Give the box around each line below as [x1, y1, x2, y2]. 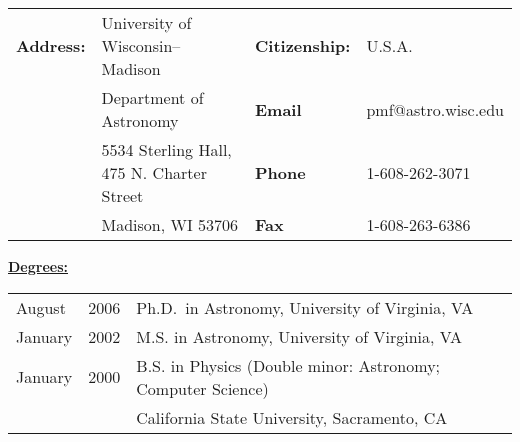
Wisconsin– [101, 34, 181, 57]
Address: [16, 34, 86, 57]
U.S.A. [366, 34, 413, 57]
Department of [101, 86, 204, 109]
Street [101, 184, 144, 207]
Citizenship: [255, 34, 351, 57]
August [16, 295, 66, 319]
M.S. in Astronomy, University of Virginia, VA [136, 324, 463, 348]
